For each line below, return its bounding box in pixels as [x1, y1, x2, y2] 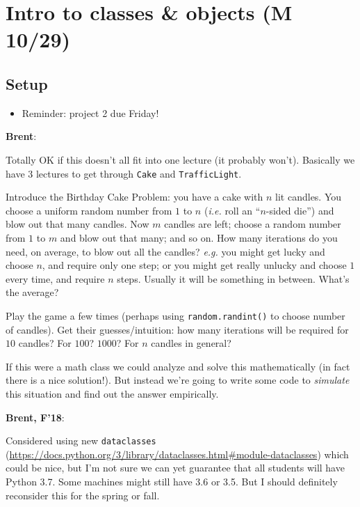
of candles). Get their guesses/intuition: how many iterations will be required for [6, 322, 349, 336]
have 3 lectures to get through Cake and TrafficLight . [6, 166, 242, 180]
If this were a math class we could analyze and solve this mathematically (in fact [6, 359, 350, 373]
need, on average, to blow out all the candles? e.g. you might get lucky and [6, 244, 325, 258]
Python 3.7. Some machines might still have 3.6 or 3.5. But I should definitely [6, 474, 338, 489]
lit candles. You [275, 189, 342, 204]
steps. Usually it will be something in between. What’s [117, 271, 350, 286]
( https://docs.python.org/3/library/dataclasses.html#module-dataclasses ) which [6, 446, 349, 461]
